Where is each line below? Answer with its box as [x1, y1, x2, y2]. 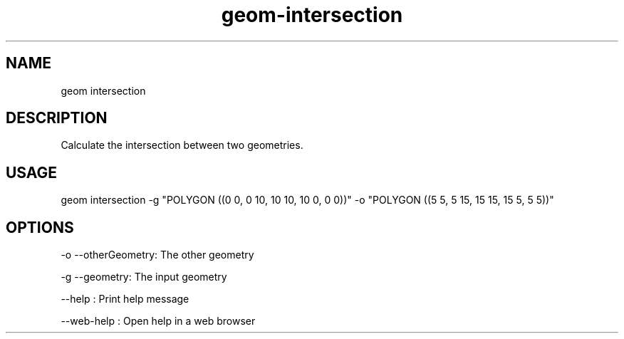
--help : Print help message [61, 293, 189, 306]
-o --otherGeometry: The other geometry [61, 249, 254, 261]
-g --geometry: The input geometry [61, 271, 227, 283]
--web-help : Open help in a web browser [61, 315, 256, 328]
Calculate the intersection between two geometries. [61, 139, 303, 152]
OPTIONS [6, 218, 74, 236]
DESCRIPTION [6, 109, 108, 127]
